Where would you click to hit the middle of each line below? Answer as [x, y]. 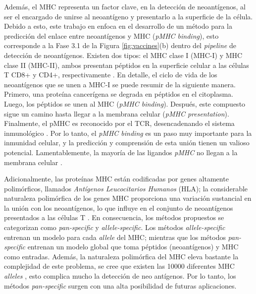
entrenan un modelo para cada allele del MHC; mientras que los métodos [115, 237]
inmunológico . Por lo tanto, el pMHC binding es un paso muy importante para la [128, 133]
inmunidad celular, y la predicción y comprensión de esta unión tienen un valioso [127, 143]
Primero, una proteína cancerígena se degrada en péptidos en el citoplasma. [119, 94]
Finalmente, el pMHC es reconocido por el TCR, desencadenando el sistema [119, 123]
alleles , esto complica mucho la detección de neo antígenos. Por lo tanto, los [120, 276]
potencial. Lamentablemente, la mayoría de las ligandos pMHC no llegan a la [121, 152]
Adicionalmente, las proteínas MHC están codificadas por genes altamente [116, 179]
